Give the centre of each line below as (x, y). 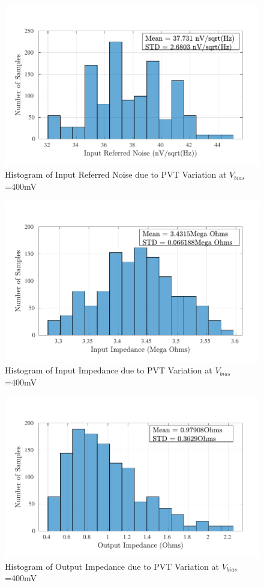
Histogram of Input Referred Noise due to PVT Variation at (116, 174)
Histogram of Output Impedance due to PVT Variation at (112, 566)
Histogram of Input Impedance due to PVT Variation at (109, 370)
